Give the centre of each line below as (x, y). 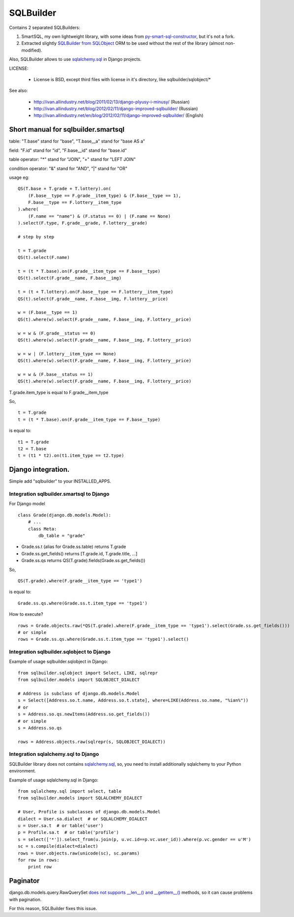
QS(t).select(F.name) (44, 258)
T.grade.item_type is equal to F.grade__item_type (59, 392)
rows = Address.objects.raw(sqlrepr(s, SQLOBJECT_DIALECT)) (92, 742)
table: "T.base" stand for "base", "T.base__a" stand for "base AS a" (77, 141)
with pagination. (25, 899)
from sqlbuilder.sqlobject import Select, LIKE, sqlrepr (88, 673)
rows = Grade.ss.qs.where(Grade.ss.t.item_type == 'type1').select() (103, 639)
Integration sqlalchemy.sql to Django (54, 754)
